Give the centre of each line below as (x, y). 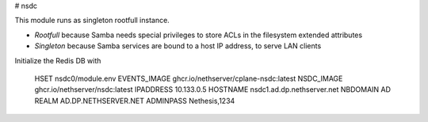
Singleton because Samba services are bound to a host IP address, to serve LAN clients (178, 46)
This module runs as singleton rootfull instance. (92, 21)
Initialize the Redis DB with (58, 60)
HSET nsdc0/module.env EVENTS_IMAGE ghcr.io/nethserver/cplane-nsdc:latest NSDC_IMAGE (189, 78)
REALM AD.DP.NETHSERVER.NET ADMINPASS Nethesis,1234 (135, 101)
